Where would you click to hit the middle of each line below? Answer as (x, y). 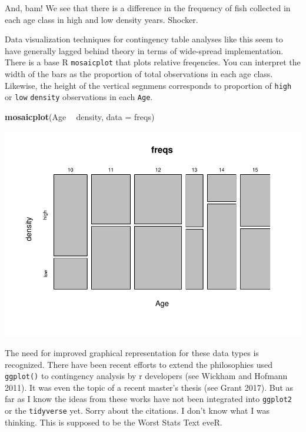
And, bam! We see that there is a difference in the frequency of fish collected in (148, 8)
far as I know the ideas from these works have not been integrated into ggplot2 (149, 399)
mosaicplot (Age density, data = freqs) (80, 116)
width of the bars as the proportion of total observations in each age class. (139, 74)
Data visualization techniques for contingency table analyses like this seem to (144, 39)
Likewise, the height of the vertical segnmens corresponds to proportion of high (148, 85)
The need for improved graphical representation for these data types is (132, 353)
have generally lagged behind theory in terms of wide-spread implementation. (144, 50)
